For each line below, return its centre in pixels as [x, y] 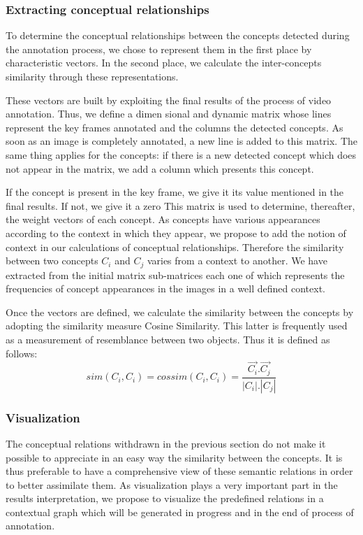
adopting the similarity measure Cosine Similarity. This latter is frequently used [177, 326]
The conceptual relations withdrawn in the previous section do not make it [166, 443]
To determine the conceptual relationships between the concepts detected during [178, 35]
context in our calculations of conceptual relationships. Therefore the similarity [175, 247]
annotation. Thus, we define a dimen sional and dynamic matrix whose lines [169, 114]
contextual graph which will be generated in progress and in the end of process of [180, 512]
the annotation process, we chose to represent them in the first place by [159, 49]
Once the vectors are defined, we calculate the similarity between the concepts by [180, 312]
